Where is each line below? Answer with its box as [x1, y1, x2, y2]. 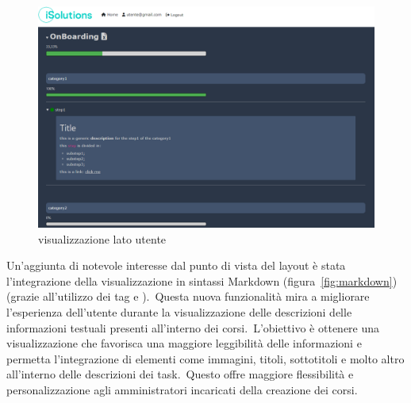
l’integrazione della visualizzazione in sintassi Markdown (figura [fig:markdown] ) [6, 272, 398, 289]
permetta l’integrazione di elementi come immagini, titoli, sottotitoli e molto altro [6, 350, 405, 367]
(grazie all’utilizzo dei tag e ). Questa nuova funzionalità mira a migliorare [6, 288, 370, 305]
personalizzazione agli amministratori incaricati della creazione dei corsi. [6, 382, 358, 398]
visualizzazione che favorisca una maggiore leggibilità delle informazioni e [6, 335, 362, 351]
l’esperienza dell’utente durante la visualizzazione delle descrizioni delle [6, 304, 352, 320]
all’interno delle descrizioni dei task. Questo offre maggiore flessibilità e [6, 366, 354, 382]
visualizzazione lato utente [38, 230, 167, 247]
